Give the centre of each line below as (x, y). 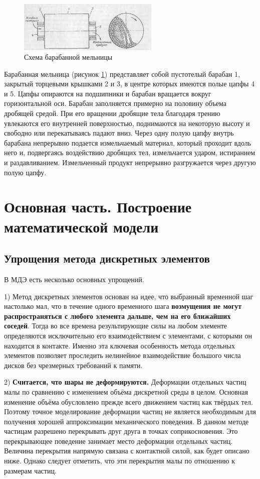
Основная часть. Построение (98, 207)
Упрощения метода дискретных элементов (107, 258)
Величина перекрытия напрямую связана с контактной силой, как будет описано (127, 451)
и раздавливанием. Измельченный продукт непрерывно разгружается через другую (130, 162)
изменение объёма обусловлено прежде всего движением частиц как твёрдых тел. (128, 401)
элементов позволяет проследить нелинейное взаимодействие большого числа (122, 355)
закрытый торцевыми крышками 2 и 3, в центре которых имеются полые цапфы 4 (129, 84)
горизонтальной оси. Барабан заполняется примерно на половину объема (115, 103)
